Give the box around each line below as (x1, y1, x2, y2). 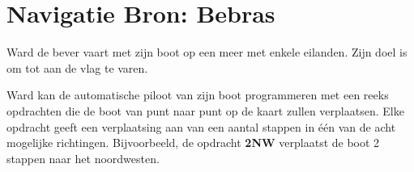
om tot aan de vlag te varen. (6, 59, 148, 76)
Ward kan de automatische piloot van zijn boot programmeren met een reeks (6, 86, 389, 103)
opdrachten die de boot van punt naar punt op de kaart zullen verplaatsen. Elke (6, 102, 404, 119)
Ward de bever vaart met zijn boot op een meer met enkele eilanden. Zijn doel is (6, 44, 408, 61)
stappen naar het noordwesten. (6, 149, 160, 166)
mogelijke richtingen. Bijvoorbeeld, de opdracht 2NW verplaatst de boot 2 (6, 134, 380, 151)
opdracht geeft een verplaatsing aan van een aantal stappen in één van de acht (6, 118, 396, 135)
